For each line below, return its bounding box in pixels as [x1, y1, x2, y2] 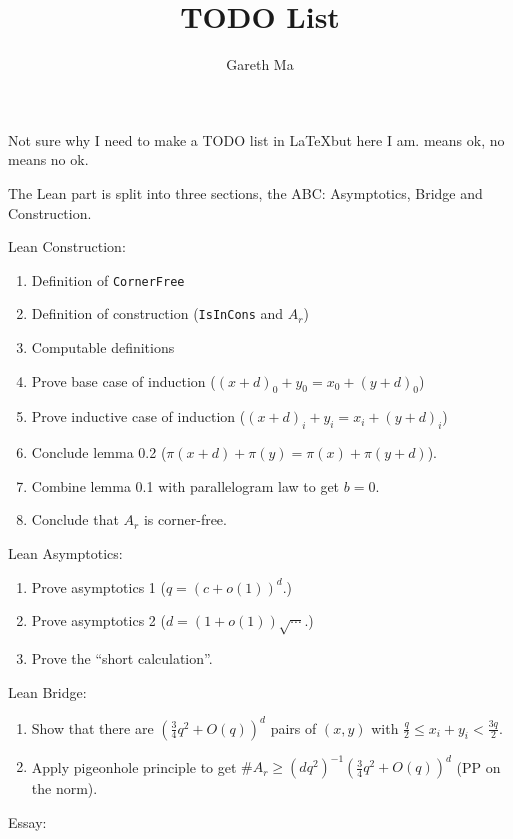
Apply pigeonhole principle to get [31, 756, 237, 777]
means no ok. [8, 149, 89, 170]
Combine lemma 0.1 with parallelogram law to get [31, 475, 340, 496]
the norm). [31, 778, 98, 799]
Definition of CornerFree [31, 269, 185, 290]
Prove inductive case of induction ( [31, 406, 246, 427]
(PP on [456, 756, 501, 777]
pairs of [270, 717, 317, 738]
